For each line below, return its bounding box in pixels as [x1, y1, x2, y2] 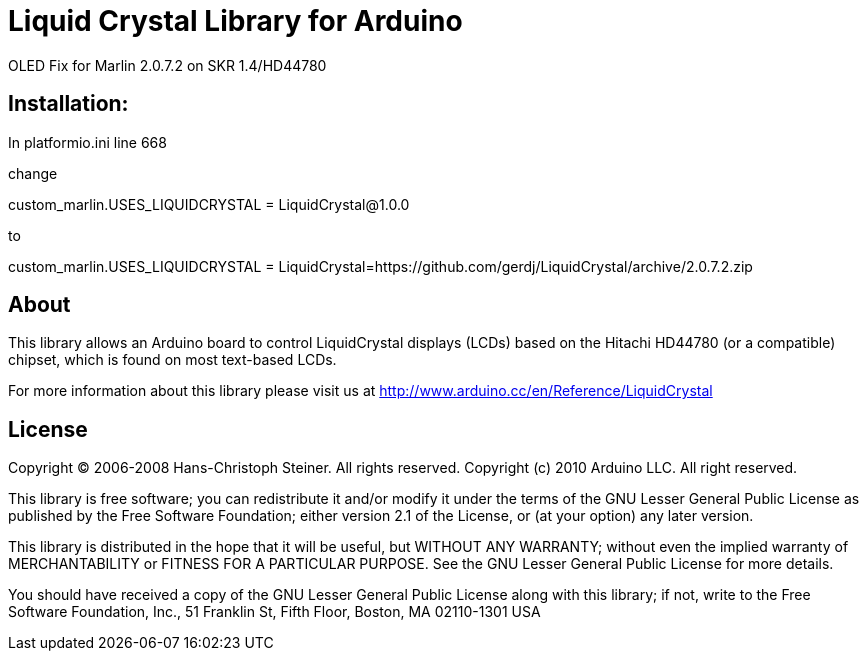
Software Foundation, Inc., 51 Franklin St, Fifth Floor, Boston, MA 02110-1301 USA [8, 603, 541, 621]
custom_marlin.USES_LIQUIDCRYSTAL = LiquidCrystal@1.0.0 [8, 195, 410, 213]
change [8, 164, 58, 182]
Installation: [8, 91, 129, 117]
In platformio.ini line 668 [8, 133, 167, 151]
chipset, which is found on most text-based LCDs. [8, 351, 337, 369]
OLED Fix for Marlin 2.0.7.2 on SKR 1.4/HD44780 [8, 56, 327, 74]
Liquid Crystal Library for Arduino [8, 4, 463, 38]
